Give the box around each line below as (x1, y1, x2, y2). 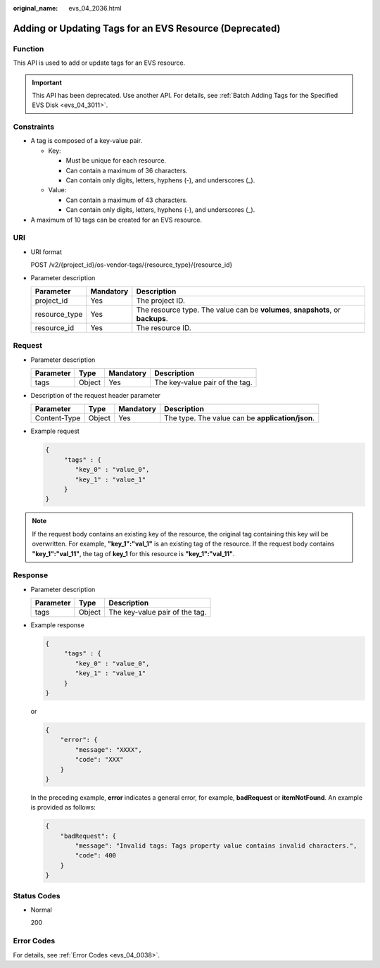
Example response (30, 621, 84, 629)
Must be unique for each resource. (65, 156, 167, 165)
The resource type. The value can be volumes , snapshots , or (136, 305, 341, 315)
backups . (136, 313, 168, 323)
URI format (30, 247, 63, 256)
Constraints (13, 122, 55, 132)
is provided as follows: (30, 803, 96, 812)
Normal (30, 905, 52, 914)
